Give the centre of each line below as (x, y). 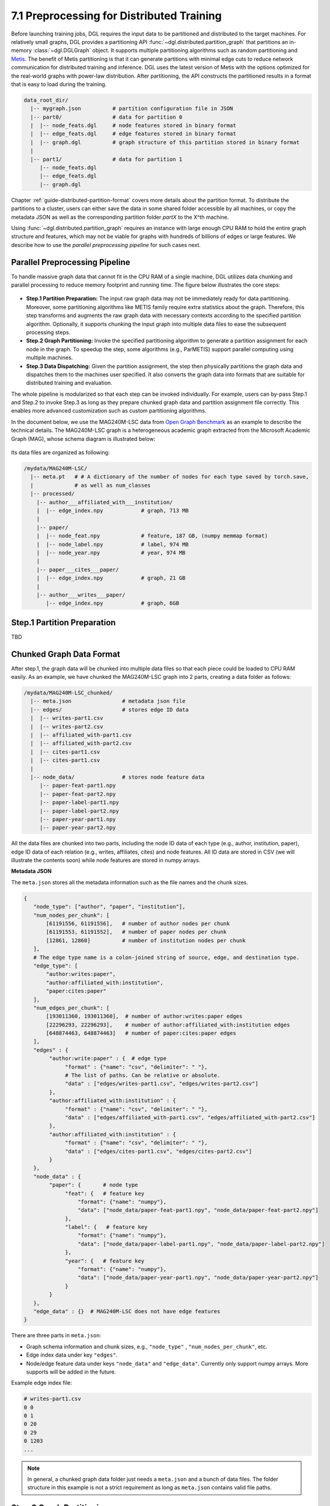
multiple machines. (50, 358)
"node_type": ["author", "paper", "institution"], (109, 907)
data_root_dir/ (46, 100)
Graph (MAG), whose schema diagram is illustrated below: (83, 439)
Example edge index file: (41, 1383)
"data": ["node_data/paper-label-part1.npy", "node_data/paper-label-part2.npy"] (201, 1244)
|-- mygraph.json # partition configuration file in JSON (132, 109)
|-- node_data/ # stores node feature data (118, 777)
